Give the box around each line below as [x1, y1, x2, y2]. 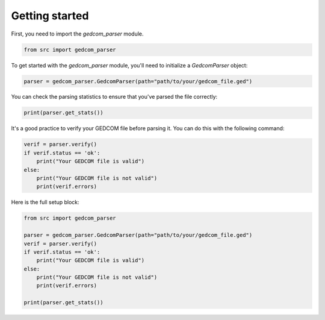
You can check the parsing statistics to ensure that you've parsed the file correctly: [11, 93, 218, 101]
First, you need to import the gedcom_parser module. [11, 30, 144, 37]
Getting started [11, 9, 89, 22]
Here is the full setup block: [11, 199, 79, 206]
